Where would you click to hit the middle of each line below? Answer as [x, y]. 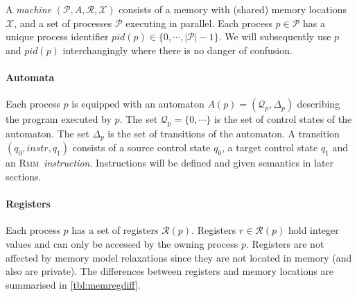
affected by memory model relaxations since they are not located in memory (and [179, 257]
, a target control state [270, 147]
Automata [30, 77]
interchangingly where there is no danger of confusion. [177, 50]
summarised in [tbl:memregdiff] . [73, 284]
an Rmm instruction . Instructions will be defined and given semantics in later [170, 163]
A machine [28, 9]
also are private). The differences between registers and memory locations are [170, 271]
